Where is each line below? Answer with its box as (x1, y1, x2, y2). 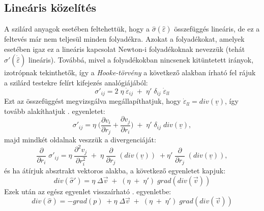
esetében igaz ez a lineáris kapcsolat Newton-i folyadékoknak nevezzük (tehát (4, 43, 245, 54)
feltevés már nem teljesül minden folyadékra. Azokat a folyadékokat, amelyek (4, 34, 245, 44)
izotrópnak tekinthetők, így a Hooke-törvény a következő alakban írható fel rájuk (4, 67, 256, 78)
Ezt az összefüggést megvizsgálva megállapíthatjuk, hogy (4, 96, 181, 106)
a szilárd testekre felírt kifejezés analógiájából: (4, 77, 148, 87)
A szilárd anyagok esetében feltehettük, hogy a (4, 23, 150, 34)
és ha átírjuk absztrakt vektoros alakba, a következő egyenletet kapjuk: (4, 165, 226, 176)
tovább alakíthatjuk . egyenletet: (4, 105, 105, 116)
